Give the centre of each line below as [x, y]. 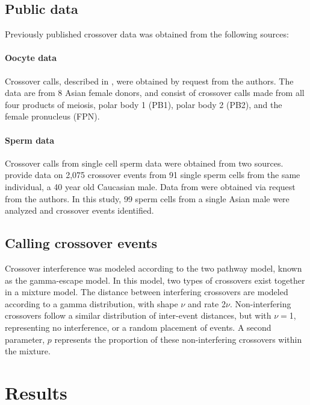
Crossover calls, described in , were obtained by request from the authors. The [149, 81]
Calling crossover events [81, 243]
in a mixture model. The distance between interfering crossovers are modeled [147, 292]
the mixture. [28, 351]
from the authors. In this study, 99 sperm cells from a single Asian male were [147, 198]
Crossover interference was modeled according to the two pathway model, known [153, 268]
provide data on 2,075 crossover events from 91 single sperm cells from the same [153, 175]
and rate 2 [206, 303]
